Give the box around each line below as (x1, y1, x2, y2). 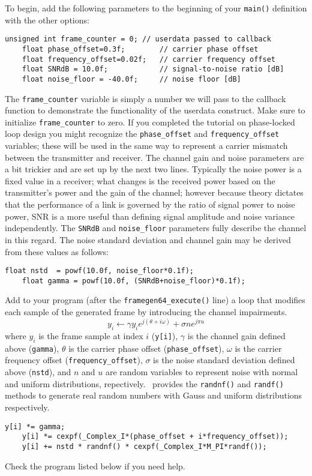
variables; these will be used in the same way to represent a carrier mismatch (5, 139, 288, 152)
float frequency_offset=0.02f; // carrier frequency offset (22, 55, 276, 64)
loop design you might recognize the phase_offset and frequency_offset (5, 127, 280, 140)
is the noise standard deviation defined (153, 354, 295, 366)
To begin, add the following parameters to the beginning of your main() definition (5, 2, 307, 14)
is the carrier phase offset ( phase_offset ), (68, 342, 224, 354)
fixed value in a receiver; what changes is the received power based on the (5, 174, 275, 187)
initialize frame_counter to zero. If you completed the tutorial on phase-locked (5, 115, 295, 128)
